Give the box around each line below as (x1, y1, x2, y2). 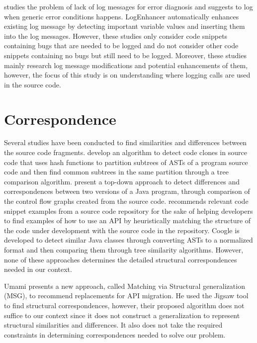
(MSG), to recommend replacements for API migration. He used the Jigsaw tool (4, 290, 249, 301)
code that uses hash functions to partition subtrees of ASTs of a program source (4, 157, 248, 167)
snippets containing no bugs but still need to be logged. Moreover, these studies (4, 50, 247, 60)
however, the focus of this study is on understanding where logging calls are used (4, 70, 251, 80)
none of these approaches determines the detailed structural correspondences (4, 254, 237, 264)
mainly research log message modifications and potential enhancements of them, (4, 60, 248, 70)
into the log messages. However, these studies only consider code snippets (4, 30, 228, 41)
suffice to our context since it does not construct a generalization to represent (4, 310, 240, 320)
